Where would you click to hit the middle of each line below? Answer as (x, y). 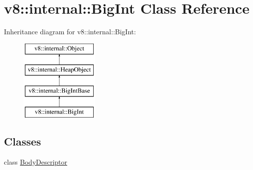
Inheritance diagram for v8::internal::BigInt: (70, 32)
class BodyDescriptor (36, 161)
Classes (23, 141)
